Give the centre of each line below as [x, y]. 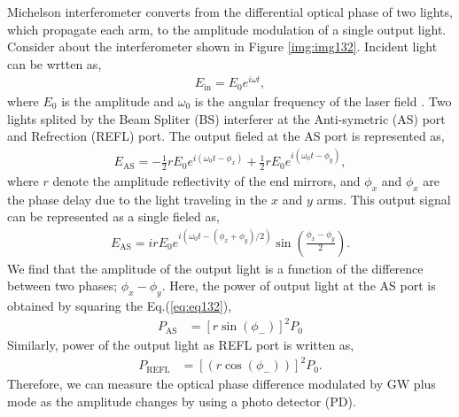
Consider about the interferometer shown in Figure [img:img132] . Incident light [222, 46]
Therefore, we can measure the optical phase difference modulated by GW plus [222, 384]
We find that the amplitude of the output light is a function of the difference [215, 268]
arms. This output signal [384, 199]
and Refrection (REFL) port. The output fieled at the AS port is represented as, [226, 136]
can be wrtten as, [54, 63]
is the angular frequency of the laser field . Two [323, 100]
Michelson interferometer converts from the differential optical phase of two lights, [230, 12]
